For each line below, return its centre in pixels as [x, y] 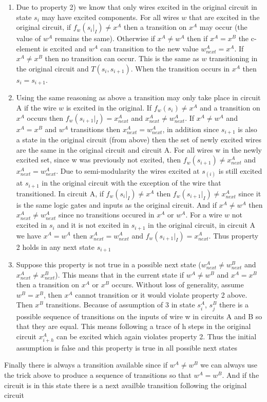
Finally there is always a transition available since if [86, 365]
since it [250, 193]
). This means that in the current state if [120, 274]
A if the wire [36, 108]
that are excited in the [224, 17]
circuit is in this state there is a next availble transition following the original [126, 385]
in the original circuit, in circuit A [202, 225]
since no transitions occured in [106, 215]
